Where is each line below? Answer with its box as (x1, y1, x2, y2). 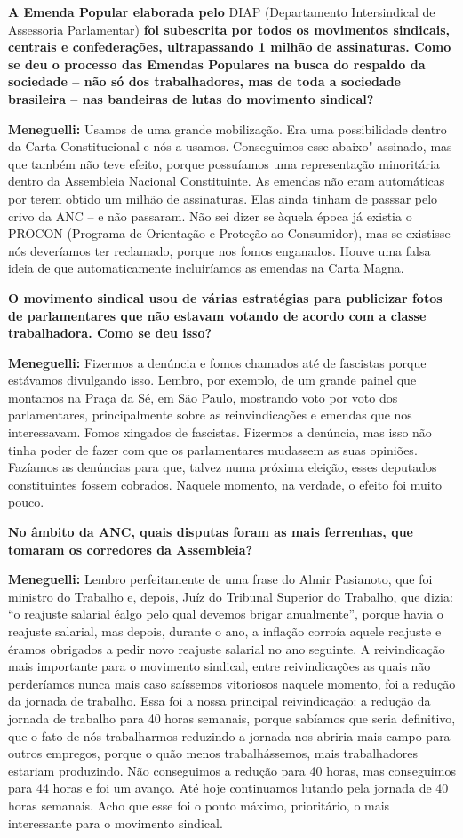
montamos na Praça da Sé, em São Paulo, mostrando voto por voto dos (8, 387, 398, 406)
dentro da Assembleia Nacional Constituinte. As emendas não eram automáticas (8, 172, 445, 190)
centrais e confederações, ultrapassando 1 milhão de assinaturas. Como (8, 37, 451, 56)
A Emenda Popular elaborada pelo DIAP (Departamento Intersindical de (8, 3, 435, 20)
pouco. (8, 492, 44, 511)
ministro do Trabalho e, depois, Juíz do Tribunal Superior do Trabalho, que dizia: (8, 587, 453, 605)
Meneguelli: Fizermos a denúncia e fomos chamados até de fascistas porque (8, 353, 427, 371)
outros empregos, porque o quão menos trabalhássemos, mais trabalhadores (8, 744, 418, 762)
